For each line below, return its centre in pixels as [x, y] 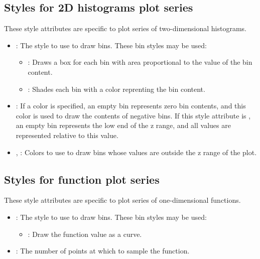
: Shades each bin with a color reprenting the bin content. [116, 89]
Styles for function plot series [82, 179]
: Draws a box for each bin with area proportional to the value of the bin [140, 62]
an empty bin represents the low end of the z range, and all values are [123, 125]
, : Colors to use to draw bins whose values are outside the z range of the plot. [136, 152]
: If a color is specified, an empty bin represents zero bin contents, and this [131, 106]
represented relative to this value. [67, 135]
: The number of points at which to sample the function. [103, 251]
